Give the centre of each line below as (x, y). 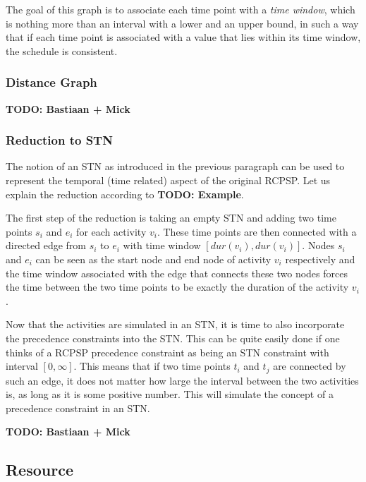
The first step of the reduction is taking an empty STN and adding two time (171, 218)
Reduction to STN (59, 140)
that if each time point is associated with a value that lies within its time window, (183, 37)
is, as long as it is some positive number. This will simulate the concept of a (170, 394)
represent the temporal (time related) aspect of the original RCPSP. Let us (168, 180)
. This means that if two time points (152, 366)
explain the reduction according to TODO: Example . (125, 194)
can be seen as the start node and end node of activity (153, 259)
